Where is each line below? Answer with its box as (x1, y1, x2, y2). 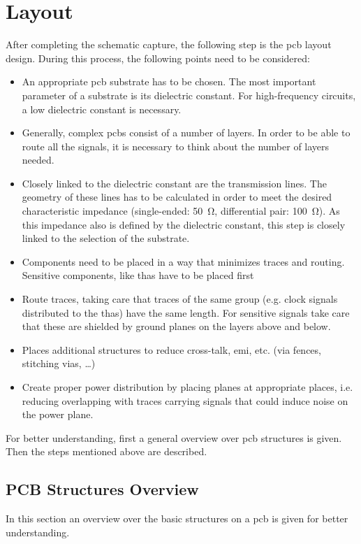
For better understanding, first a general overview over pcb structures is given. (6, 430, 342, 445)
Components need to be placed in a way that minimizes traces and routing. (22, 254, 345, 269)
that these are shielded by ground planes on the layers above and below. (22, 319, 331, 334)
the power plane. (22, 407, 94, 422)
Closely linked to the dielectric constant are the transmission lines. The (22, 176, 327, 190)
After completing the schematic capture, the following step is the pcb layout (6, 37, 332, 52)
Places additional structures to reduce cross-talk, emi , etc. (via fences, (22, 342, 321, 357)
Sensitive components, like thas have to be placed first (22, 268, 254, 282)
